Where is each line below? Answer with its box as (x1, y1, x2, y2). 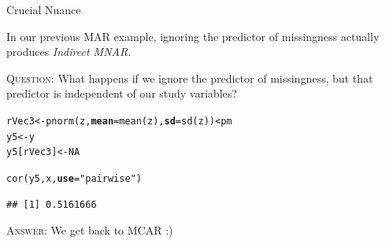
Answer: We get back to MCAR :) (6, 222, 173, 238)
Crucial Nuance (6, 2, 81, 17)
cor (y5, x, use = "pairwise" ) (6, 172, 142, 184)
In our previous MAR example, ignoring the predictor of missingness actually (6, 28, 380, 44)
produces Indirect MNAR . (6, 43, 132, 60)
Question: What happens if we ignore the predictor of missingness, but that (6, 69, 373, 86)
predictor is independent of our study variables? (6, 85, 237, 102)
